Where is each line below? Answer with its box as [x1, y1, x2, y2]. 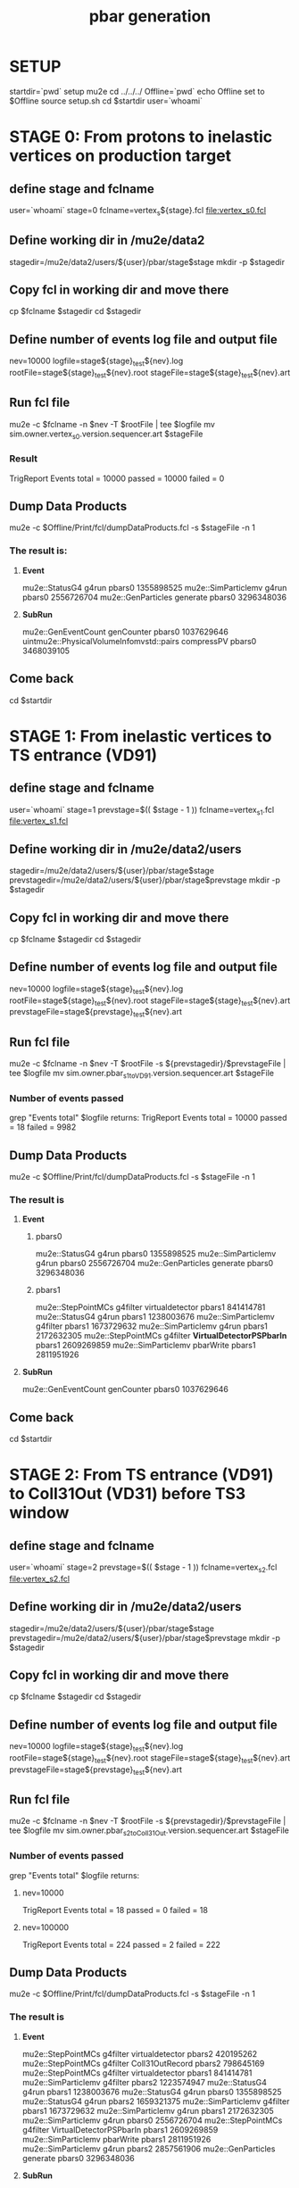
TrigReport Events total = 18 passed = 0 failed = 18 [21, 1904, 208, 1915]
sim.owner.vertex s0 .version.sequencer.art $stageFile [9, 428, 203, 441]
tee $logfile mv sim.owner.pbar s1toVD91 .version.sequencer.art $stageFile [9, 1068, 275, 1081]
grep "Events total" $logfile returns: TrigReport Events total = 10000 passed [9, 1113, 287, 1123]
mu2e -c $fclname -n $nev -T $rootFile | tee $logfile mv [9, 419, 216, 429]
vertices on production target [9, 145, 232, 166]
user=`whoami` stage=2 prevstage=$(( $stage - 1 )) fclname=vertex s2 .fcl [9, 1562, 278, 1574]
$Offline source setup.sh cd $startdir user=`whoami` [9, 95, 203, 106]
